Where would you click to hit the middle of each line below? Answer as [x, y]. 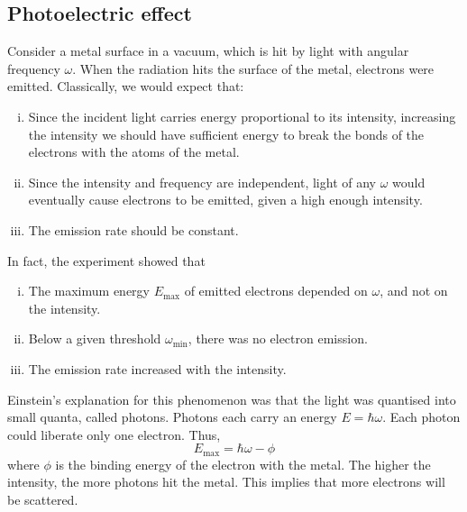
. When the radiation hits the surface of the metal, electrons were [253, 68]
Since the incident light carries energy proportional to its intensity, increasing [242, 116]
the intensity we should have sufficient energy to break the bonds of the [226, 134]
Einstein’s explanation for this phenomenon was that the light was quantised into [232, 399]
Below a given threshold [95, 338]
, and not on [414, 291]
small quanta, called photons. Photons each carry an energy [172, 417]
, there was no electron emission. [278, 338]
